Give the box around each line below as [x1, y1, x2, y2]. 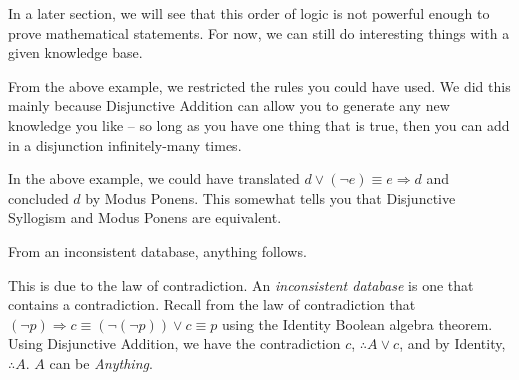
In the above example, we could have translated [8, 168, 300, 189]
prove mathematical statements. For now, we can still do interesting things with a [8, 22, 510, 43]
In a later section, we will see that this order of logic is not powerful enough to [8, 3, 490, 23]
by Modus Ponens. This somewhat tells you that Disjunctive [85, 187, 456, 208]
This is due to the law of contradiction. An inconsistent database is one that [8, 274, 474, 295]
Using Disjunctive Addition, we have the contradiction [8, 333, 341, 354]
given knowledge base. [8, 42, 143, 63]
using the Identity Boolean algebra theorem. [221, 313, 493, 334]
